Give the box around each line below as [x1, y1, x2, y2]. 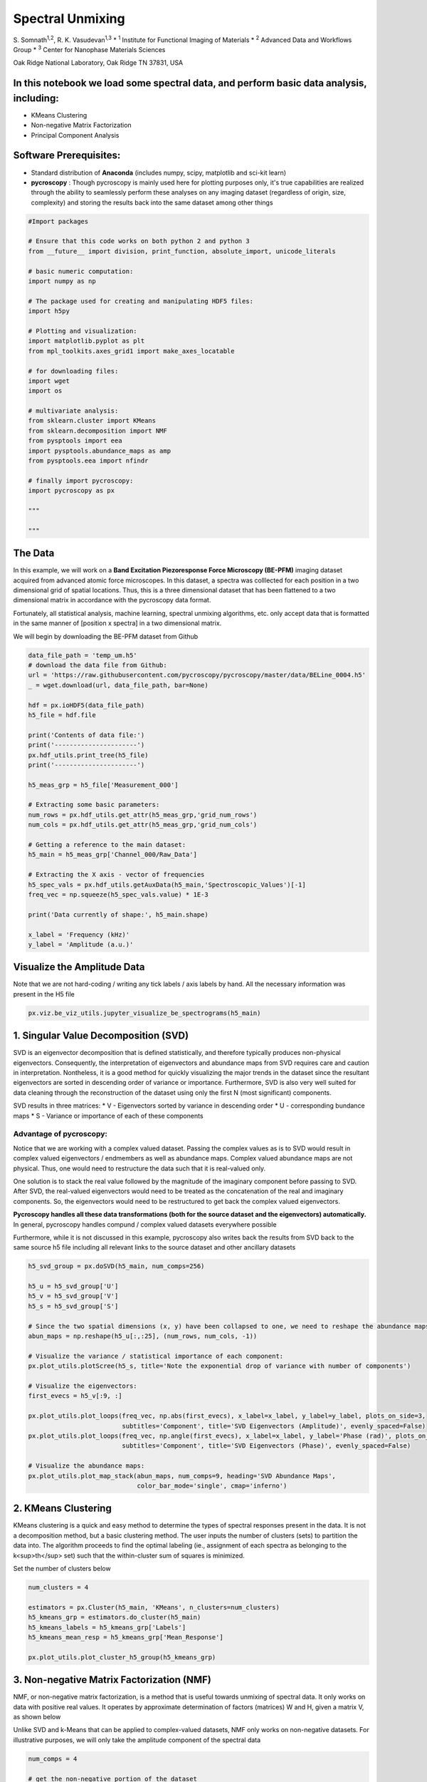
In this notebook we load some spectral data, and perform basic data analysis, [13, 77, 367, 89]
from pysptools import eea [28, 437, 122, 445]
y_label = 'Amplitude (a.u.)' [28, 940, 134, 948]
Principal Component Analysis [31, 130, 120, 139]
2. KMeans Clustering [13, 1503, 112, 1515]
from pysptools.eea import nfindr [28, 457, 149, 465]
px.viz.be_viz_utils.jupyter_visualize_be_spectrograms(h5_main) [28, 1009, 261, 1017]
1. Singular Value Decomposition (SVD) [13, 1030, 189, 1042]
